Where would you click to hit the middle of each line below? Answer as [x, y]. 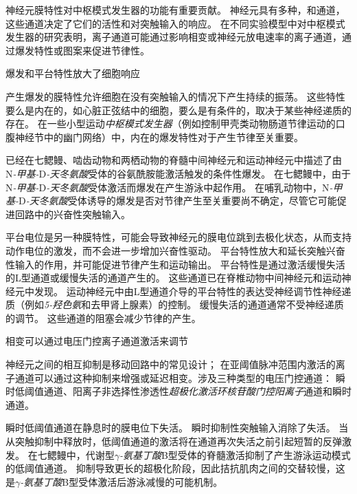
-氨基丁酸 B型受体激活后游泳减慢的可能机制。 [122, 481]
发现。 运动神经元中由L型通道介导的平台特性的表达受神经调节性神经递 [193, 291]
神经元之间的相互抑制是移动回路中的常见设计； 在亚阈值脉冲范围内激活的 [171, 364]
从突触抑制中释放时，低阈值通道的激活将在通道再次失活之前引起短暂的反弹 [174, 441]
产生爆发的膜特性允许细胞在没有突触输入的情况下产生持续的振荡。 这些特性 [175, 96]
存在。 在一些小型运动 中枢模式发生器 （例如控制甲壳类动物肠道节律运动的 [171, 124]
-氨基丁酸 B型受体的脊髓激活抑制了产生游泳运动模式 [235, 454]
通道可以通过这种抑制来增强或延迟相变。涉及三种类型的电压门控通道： [173, 377]
